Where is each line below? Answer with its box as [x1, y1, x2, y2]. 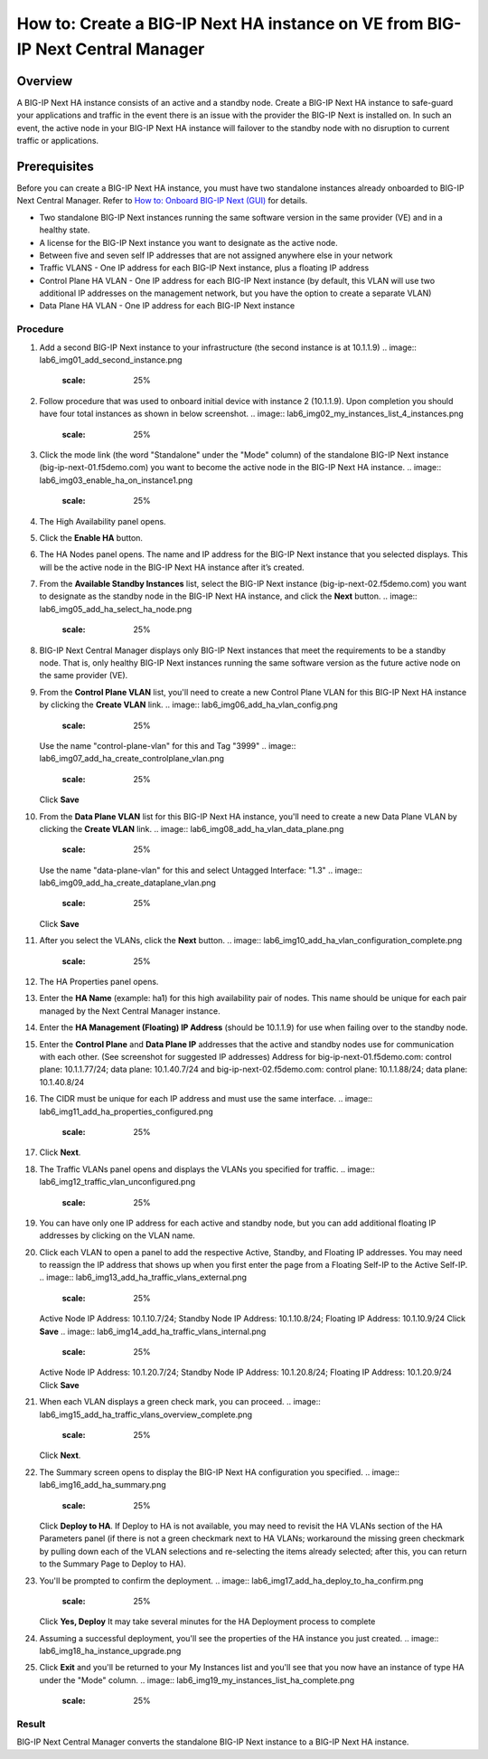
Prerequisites [16, 158, 94, 174]
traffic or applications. [16, 136, 99, 147]
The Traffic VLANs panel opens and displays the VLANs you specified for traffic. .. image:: [39, 1163, 375, 1175]
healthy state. [39, 224, 90, 235]
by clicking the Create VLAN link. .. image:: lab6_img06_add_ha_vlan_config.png [39, 699, 338, 710]
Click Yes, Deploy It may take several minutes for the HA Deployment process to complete [39, 1616, 376, 1627]
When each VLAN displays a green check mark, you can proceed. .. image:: [39, 1396, 321, 1407]
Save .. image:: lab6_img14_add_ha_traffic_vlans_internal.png [39, 1326, 267, 1337]
